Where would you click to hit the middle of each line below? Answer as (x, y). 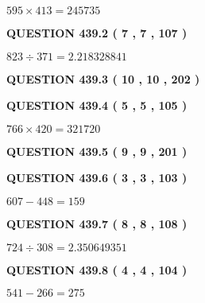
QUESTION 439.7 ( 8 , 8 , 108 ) (97, 223)
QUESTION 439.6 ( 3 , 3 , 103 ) (97, 178)
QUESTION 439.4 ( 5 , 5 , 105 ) (97, 105)
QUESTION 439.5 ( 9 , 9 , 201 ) (97, 151)
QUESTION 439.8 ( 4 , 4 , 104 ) (97, 269)
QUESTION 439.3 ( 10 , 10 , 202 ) (103, 78)
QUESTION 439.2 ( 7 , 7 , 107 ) (97, 33)
